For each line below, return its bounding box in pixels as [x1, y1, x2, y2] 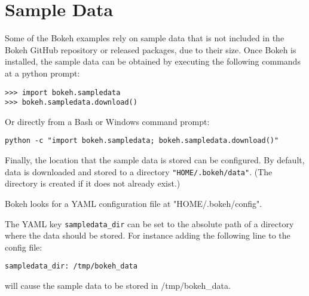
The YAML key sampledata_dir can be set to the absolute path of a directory [5, 217, 294, 230]
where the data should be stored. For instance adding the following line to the [5, 229, 290, 242]
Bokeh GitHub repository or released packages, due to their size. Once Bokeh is [5, 43, 296, 56]
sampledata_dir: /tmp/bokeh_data [5, 262, 137, 271]
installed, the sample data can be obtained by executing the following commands [5, 55, 301, 68]
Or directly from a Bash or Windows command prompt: [5, 115, 210, 127]
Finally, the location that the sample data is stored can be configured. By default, [5, 154, 305, 166]
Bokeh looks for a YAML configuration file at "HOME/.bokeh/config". [5, 197, 262, 209]
